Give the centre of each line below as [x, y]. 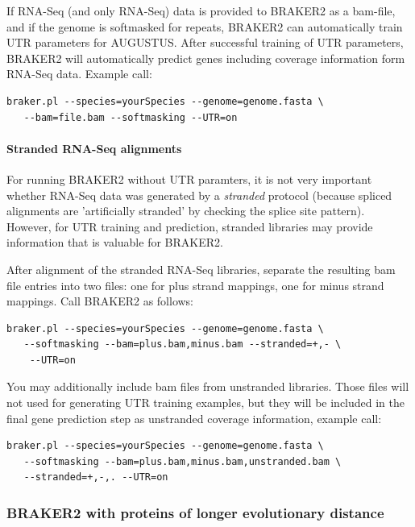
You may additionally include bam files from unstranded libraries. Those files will [208, 386]
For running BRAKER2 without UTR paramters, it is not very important [189, 178]
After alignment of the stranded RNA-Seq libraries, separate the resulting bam [201, 269]
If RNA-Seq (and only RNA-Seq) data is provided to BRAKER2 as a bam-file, [201, 10]
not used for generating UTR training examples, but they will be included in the [206, 403]
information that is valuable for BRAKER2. [115, 242]
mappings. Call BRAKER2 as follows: [100, 301]
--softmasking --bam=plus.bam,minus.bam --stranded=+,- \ [183, 344]
